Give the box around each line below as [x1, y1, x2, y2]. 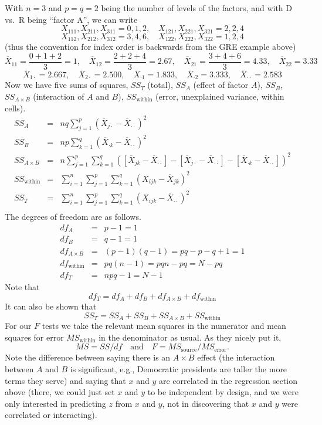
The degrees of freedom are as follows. [5, 210, 141, 223]
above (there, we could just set [5, 386, 115, 398]
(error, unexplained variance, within [155, 90, 284, 103]
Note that [5, 281, 40, 293]
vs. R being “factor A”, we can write [5, 13, 138, 25]
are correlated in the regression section [158, 374, 297, 386]
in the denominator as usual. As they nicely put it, [99, 331, 282, 343]
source [181, 346, 197, 353]
